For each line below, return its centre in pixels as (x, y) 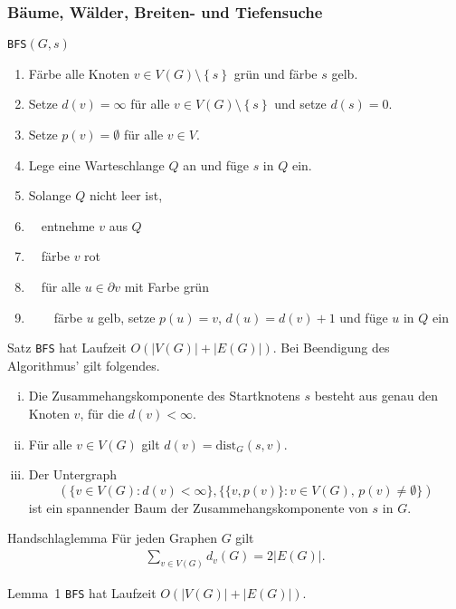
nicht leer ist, (126, 195)
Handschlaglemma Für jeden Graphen (112, 538)
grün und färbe (275, 73)
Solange (50, 195)
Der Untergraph (72, 474)
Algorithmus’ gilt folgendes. (84, 365)
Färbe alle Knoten (79, 73)
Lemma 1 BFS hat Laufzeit (82, 592)
